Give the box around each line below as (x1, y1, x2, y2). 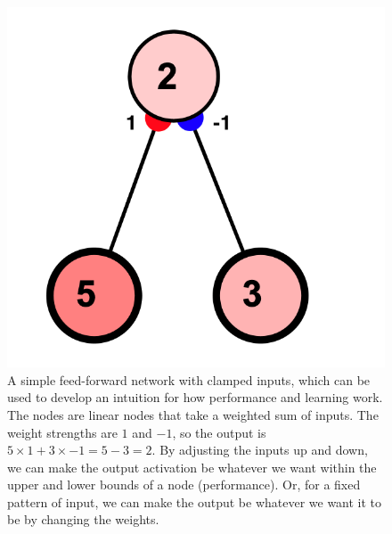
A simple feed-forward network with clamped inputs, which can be (7, 370, 371, 389)
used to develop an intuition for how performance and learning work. (7, 388, 383, 407)
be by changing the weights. (7, 510, 159, 529)
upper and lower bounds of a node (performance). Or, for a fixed (7, 475, 361, 494)
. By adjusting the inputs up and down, (151, 440, 368, 459)
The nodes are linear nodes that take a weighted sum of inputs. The (7, 405, 379, 423)
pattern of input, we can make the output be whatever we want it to (7, 492, 382, 511)
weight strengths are (7, 423, 118, 441)
